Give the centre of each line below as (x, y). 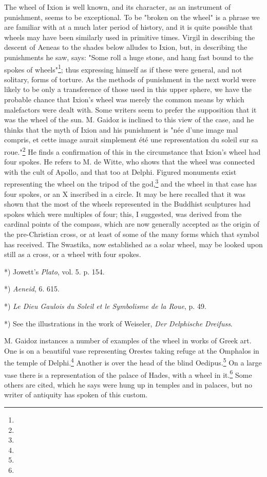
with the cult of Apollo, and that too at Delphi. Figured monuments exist (120, 171)
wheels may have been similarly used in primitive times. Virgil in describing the (130, 37)
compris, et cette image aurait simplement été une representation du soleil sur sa (131, 140)
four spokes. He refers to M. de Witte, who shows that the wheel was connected (130, 162)
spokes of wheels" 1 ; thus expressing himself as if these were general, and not (123, 68)
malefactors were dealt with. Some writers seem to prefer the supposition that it (130, 109)
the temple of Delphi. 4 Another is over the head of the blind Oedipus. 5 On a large (133, 362)
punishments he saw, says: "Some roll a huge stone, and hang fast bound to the (129, 57)
